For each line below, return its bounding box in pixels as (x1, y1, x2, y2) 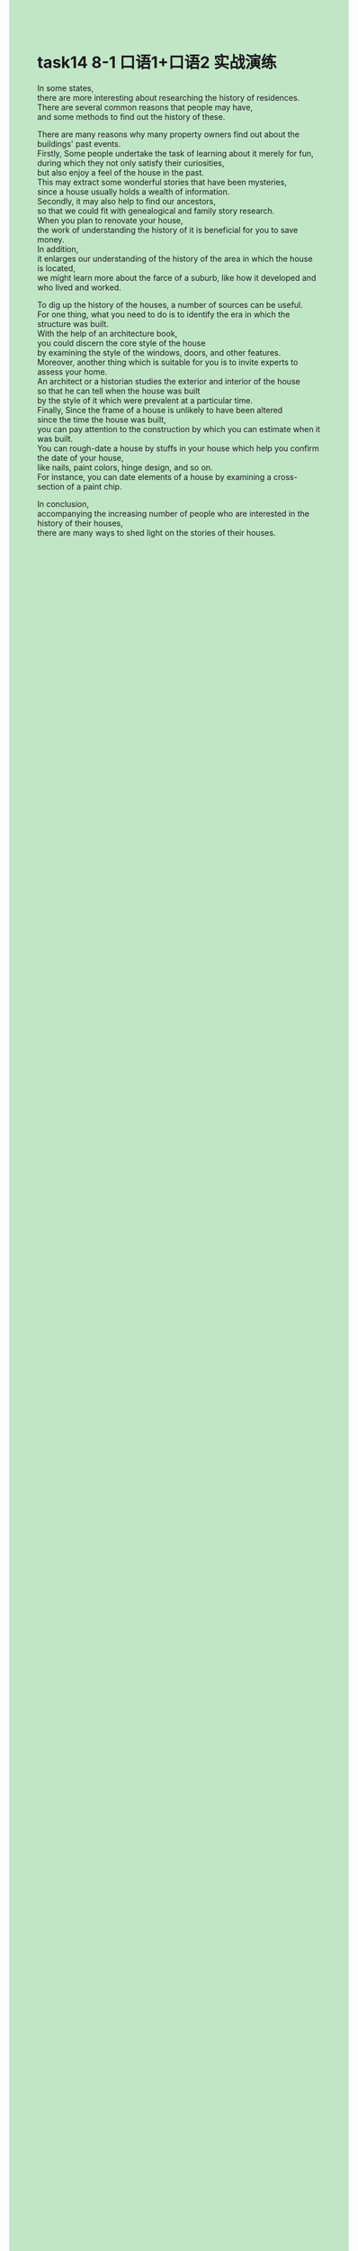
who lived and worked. (37, 282, 121, 293)
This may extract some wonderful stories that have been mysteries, (37, 176, 287, 187)
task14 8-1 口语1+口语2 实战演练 (37, 52, 277, 73)
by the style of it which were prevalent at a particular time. (37, 394, 253, 405)
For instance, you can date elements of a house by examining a (37, 471, 273, 482)
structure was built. (37, 318, 109, 329)
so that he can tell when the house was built (37, 385, 201, 396)
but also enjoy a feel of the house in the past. (37, 167, 205, 177)
